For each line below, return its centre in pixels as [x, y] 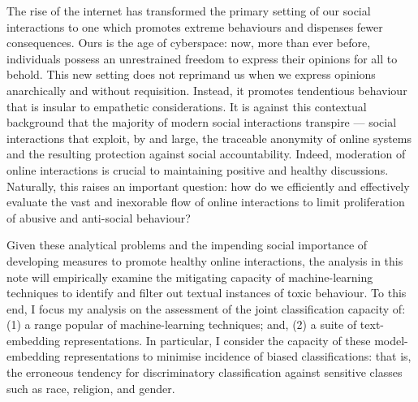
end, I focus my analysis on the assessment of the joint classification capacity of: [206, 308]
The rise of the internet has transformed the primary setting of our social [189, 11]
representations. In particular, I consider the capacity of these [217, 340]
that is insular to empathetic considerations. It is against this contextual [187, 106]
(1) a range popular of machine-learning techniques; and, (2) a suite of [182, 324]
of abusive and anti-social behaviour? [99, 217]
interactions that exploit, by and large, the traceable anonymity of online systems [209, 138]
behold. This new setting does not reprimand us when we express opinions [191, 74]
